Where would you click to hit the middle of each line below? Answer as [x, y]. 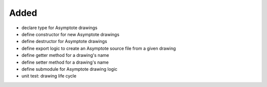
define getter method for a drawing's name [65, 55]
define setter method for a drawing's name [65, 62]
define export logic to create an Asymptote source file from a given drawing [99, 48]
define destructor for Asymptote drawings [64, 42]
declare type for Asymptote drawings [59, 28]
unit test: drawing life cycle [49, 76]
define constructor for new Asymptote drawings [70, 34]
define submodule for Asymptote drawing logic [69, 69]
